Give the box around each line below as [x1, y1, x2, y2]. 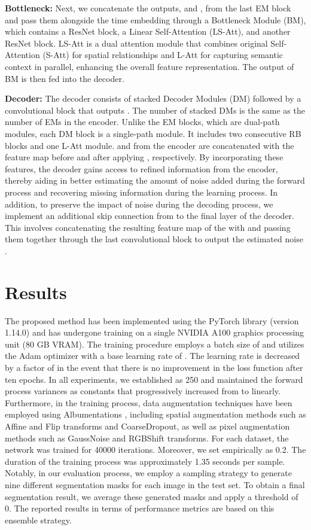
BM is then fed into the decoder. [5, 72, 124, 84]
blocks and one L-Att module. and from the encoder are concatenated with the [5, 139, 294, 151]
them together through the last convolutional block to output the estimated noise [5, 233, 303, 245]
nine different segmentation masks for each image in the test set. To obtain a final [5, 478, 305, 491]
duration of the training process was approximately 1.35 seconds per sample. [5, 455, 285, 467]
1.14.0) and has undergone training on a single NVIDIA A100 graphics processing [5, 326, 304, 339]
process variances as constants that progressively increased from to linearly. [5, 385, 280, 397]
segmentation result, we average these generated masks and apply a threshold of [5, 490, 298, 502]
